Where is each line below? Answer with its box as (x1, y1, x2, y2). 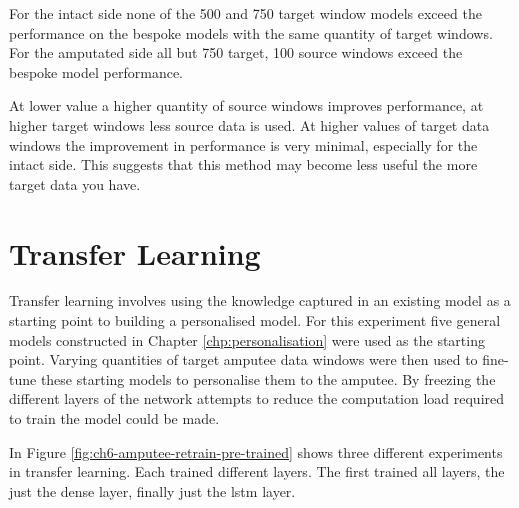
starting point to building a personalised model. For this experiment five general (9, 310, 501, 331)
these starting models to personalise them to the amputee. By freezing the (40, 368, 496, 389)
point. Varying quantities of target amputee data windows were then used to (9, 349, 478, 370)
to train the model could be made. (9, 408, 220, 429)
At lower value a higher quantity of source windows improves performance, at (9, 95, 484, 116)
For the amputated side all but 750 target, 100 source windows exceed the (9, 42, 463, 63)
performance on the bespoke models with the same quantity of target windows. (9, 22, 493, 43)
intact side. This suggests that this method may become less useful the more (9, 154, 478, 175)
